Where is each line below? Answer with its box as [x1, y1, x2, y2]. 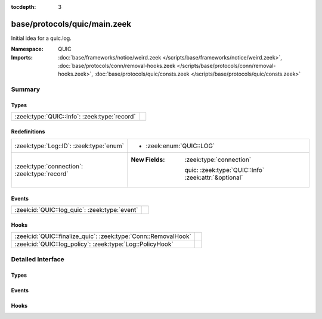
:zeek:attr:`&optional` [184, 173, 243, 182]
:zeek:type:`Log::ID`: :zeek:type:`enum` [14, 142, 125, 150]
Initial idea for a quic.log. [11, 35, 72, 42]
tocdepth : [11, 4, 36, 10]
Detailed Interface [11, 255, 65, 263]
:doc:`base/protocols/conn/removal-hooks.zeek [58, 62, 176, 70]
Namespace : [11, 45, 44, 53]
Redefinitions [11, 128, 45, 135]
